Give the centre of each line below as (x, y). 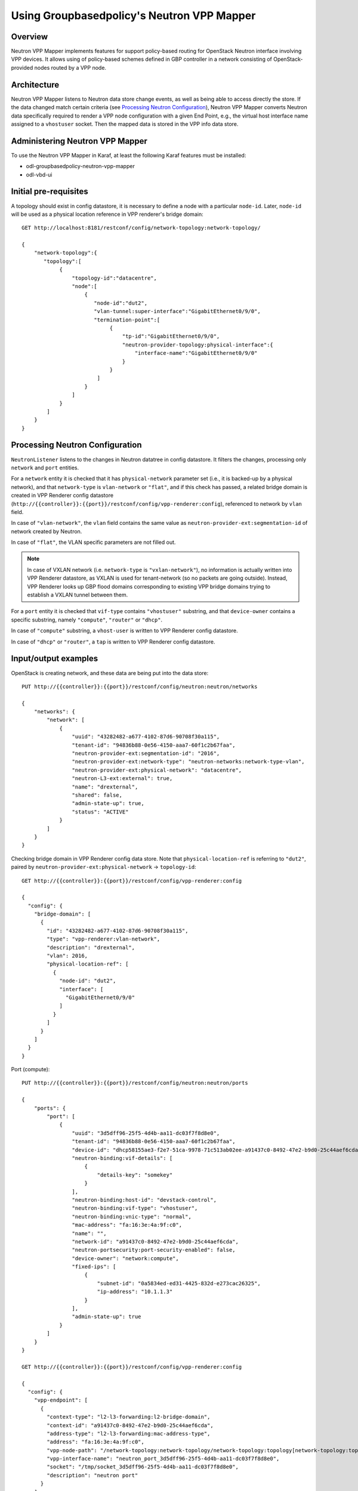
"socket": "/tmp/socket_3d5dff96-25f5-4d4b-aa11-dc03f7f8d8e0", (143, 1467)
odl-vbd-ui (39, 174)
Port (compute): (30, 1069)
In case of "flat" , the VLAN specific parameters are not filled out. (93, 542)
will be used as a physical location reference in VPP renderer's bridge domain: (107, 214)
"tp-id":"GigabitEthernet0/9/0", (171, 336)
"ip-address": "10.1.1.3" (135, 1292)
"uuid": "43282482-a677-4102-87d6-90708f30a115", (146, 737)
